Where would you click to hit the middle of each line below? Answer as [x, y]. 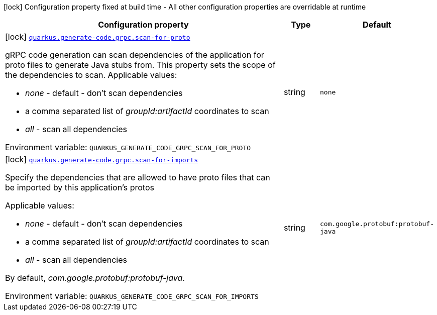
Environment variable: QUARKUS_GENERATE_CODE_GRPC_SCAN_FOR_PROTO [128, 147]
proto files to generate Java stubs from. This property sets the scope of [140, 65]
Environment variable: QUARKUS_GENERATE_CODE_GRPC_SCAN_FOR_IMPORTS [132, 296]
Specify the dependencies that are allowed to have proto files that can [138, 177]
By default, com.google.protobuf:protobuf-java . [95, 278]
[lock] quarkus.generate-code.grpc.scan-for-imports [102, 159]
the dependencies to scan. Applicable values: [91, 75]
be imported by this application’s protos [80, 187]
